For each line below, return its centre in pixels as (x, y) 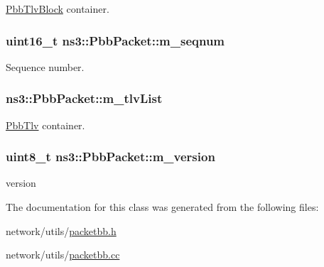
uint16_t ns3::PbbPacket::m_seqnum (115, 40)
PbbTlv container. (45, 125)
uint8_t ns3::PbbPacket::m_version (110, 157)
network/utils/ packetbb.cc (63, 255)
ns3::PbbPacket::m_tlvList (84, 98)
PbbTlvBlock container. (58, 9)
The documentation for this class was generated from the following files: (162, 207)
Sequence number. (45, 66)
